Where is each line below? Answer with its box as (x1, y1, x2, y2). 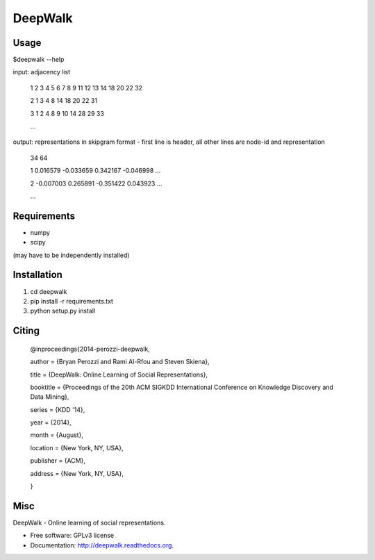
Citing (12, 325, 40, 337)
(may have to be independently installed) (12, 251, 130, 259)
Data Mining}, (30, 393, 69, 401)
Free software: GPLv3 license (30, 532, 115, 540)
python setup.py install (30, 306, 96, 315)
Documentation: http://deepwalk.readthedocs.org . (30, 541, 174, 549)
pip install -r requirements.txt (30, 297, 114, 305)
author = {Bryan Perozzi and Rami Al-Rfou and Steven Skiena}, (30, 358, 210, 366)
